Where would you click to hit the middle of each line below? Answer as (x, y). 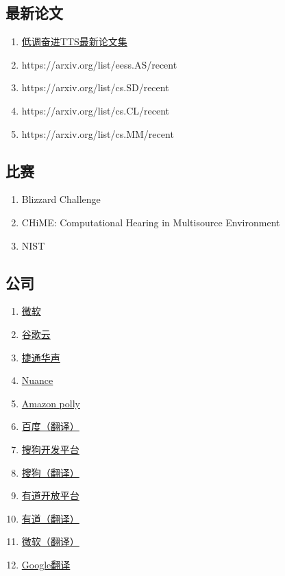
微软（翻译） (50, 541)
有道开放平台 (50, 495)
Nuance (37, 380)
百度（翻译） (50, 426)
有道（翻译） (50, 518)
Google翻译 (46, 564)
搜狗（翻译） (50, 472)
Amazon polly (51, 403)
